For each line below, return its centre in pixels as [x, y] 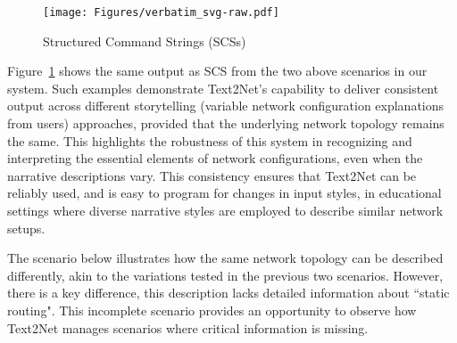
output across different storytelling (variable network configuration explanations [226, 106]
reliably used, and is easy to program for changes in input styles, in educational [224, 193]
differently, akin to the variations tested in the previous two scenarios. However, [225, 275]
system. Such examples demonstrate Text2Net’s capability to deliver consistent [223, 88]
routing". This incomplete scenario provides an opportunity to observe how [212, 310]
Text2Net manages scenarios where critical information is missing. [188, 327]
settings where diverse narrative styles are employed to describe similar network [225, 210]
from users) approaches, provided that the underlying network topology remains [226, 123]
